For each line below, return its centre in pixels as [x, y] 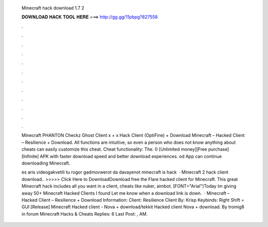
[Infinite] [30, 156]
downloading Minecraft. [46, 163]
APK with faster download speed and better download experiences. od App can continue [131, 156]
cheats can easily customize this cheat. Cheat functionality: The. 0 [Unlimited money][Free [114, 149]
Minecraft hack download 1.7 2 [53, 8]
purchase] [219, 149]
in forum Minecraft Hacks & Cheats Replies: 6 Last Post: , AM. [85, 214]
